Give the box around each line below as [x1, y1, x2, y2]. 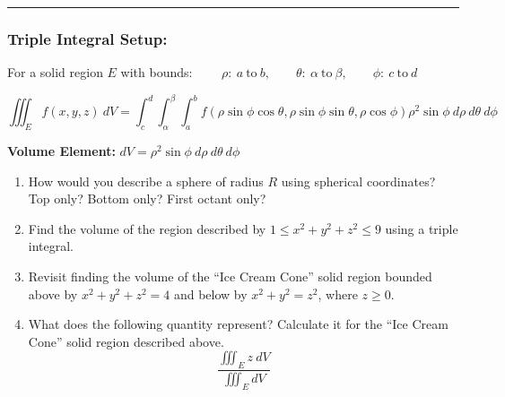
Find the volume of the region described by [28, 219, 266, 237]
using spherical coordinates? [281, 171, 436, 190]
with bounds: [120, 63, 193, 82]
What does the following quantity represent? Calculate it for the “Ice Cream [28, 315, 448, 333]
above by [28, 284, 78, 303]
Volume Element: [7, 142, 116, 160]
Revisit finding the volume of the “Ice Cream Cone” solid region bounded [28, 267, 432, 286]
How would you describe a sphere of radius [28, 171, 264, 190]
